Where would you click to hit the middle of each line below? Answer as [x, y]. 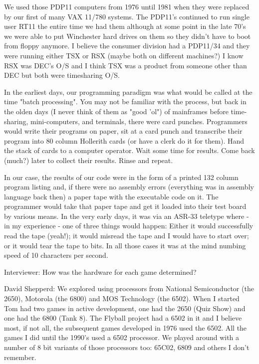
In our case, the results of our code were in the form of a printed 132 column [121, 177]
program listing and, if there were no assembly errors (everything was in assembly [129, 187]
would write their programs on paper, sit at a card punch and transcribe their [123, 131]
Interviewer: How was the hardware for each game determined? [100, 272]
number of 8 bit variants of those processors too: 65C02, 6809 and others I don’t [127, 347]
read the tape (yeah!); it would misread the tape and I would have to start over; [127, 236]
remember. [20, 357]
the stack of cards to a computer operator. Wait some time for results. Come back [129, 150]
